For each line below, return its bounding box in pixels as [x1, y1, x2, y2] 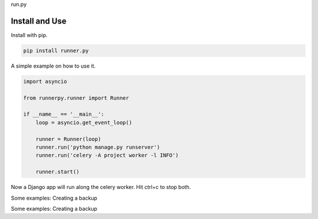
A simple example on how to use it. [11, 62, 96, 69]
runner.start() [35, 169, 79, 176]
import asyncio [23, 78, 67, 85]
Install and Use [11, 16, 67, 26]
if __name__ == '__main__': [23, 111, 104, 117]
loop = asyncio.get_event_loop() [35, 119, 132, 126]
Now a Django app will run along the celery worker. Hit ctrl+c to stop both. [11, 184, 191, 191]
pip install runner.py [23, 47, 89, 54]
